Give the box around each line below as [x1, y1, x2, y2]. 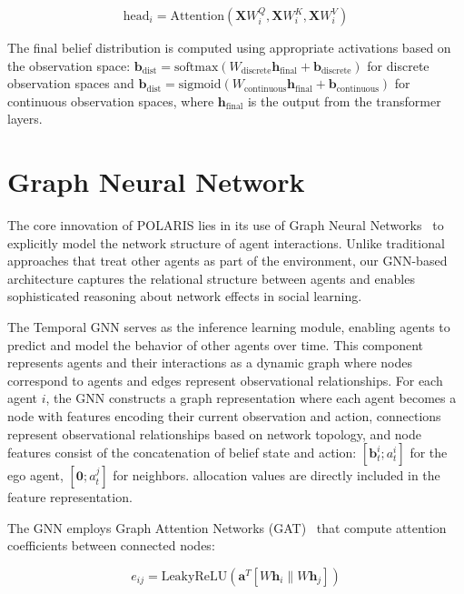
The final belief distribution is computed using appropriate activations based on [7, 38, 451, 56]
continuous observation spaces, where [7, 91, 214, 110]
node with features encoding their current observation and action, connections [7, 407, 441, 426]
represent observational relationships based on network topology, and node [7, 424, 422, 443]
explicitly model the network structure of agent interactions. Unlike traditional [7, 233, 445, 252]
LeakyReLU [161, 570, 228, 583]
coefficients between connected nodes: [7, 536, 215, 555]
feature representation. [7, 488, 133, 507]
